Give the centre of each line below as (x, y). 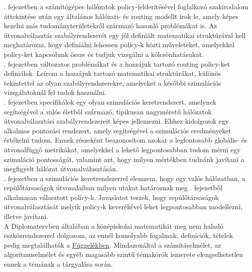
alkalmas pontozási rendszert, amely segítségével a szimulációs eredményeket (118, 130)
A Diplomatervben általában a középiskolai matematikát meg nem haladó (114, 226)
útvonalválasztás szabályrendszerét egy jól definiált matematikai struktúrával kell (125, 35)
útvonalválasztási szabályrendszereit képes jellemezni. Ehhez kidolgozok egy (117, 121)
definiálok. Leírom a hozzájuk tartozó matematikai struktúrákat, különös (112, 73)
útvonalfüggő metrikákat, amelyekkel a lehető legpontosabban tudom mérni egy (122, 149)
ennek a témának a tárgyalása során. (59, 264)
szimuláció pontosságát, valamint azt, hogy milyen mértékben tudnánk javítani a (124, 159)
